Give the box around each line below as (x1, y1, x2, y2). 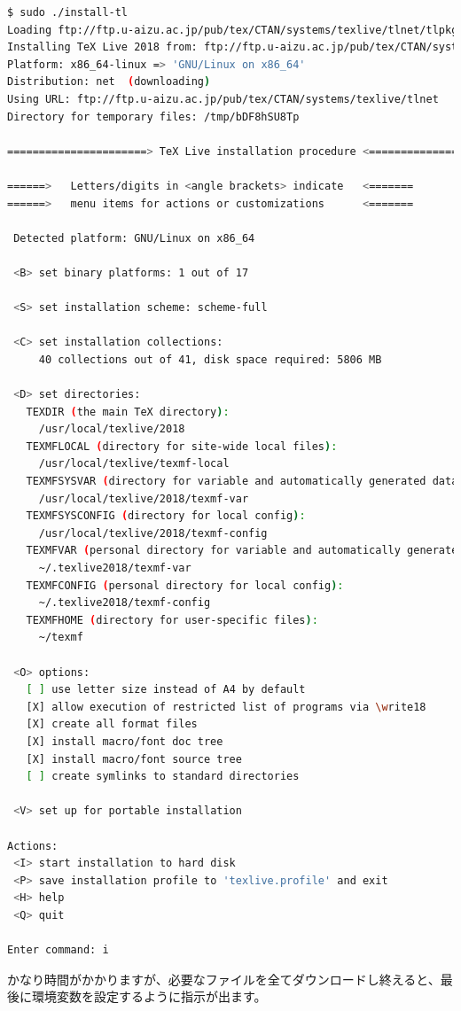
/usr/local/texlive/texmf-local (38, 457, 230, 471)
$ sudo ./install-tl (7, 6, 129, 19)
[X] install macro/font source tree (26, 752, 242, 766)
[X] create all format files (26, 718, 198, 731)
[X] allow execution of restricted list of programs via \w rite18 (26, 700, 426, 713)
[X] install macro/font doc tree (26, 735, 223, 748)
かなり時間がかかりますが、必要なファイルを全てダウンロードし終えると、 (7, 969, 441, 988)
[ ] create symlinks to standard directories (26, 770, 300, 783)
